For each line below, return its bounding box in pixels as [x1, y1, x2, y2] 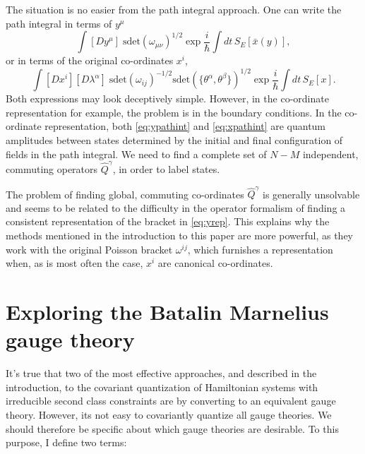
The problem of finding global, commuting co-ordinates [6, 186, 244, 201]
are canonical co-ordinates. [157, 256, 273, 270]
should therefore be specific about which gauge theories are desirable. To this [6, 421, 339, 436]
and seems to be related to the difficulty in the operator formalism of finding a [6, 200, 346, 215]
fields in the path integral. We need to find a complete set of [6, 146, 267, 161]
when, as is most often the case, [6, 256, 143, 270]
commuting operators [6, 161, 98, 176]
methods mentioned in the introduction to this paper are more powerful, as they [6, 228, 354, 243]
